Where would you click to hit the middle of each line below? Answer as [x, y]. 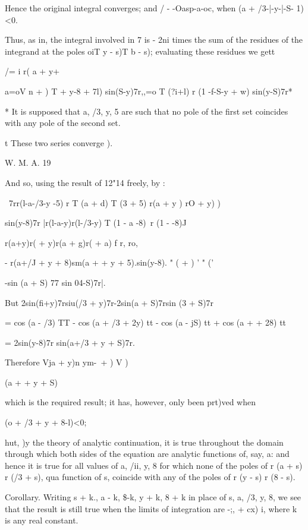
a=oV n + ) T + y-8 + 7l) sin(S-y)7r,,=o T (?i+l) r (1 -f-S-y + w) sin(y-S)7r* [149, 91]
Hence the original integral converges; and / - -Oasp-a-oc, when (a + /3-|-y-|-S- [149, 8]
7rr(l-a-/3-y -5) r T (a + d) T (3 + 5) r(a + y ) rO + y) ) [114, 202]
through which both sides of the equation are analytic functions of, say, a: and [147, 454]
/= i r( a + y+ [32, 71]
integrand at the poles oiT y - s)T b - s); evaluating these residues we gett [140, 51]
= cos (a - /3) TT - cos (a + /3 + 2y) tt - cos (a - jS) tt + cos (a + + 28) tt [146, 322]
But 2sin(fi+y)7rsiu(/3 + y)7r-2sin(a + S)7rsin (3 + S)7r [109, 302]
